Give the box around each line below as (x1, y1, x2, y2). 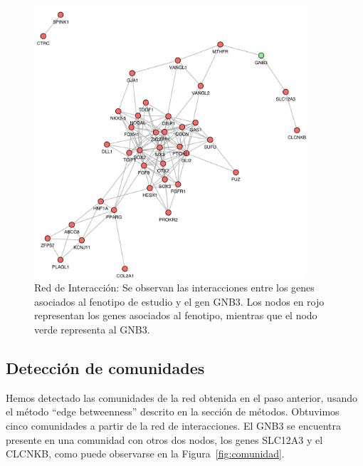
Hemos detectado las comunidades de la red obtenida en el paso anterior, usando (6, 390, 357, 405)
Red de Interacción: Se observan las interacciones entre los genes (34, 280, 315, 295)
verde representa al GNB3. (34, 321, 150, 336)
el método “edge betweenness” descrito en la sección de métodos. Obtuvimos (6, 404, 340, 419)
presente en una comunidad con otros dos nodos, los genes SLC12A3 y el (6, 432, 323, 447)
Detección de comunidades (6, 356, 205, 378)
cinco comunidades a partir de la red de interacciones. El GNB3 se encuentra (6, 418, 342, 433)
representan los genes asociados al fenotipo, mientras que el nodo (34, 308, 317, 323)
